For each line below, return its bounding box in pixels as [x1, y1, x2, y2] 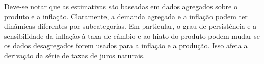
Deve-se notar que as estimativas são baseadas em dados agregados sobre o [4, 1, 237, 11]
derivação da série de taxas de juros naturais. [4, 50, 145, 60]
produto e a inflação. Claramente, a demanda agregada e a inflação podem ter [4, 11, 248, 21]
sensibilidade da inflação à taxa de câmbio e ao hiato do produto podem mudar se [4, 30, 260, 41]
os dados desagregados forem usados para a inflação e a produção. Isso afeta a [4, 40, 248, 51]
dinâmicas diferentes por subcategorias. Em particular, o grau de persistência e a [4, 21, 257, 31]
